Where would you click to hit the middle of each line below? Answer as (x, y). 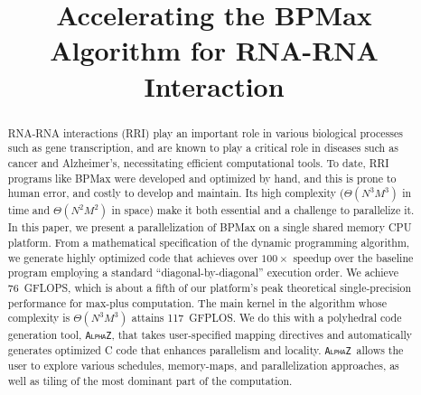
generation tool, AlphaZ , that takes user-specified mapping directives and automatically (210, 335)
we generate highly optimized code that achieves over (133, 257)
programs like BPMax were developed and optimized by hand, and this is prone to (202, 178)
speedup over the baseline (353, 257)
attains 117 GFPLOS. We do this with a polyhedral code (267, 318)
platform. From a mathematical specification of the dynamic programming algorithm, (209, 242)
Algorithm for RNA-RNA (214, 50)
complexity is (39, 318)
